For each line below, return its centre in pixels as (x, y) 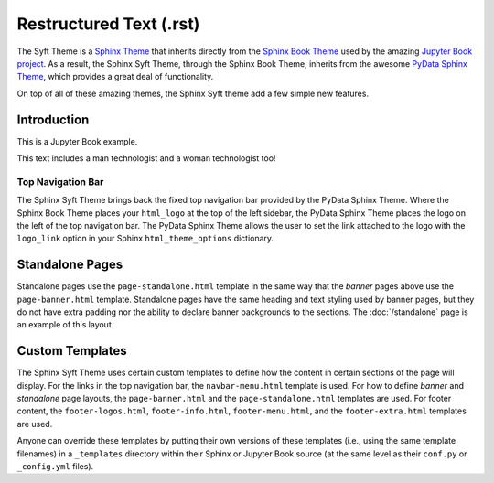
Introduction (53, 119)
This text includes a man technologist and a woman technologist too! (146, 158)
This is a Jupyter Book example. (77, 141)
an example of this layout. (65, 325)
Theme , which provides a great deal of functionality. (115, 77)
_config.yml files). (55, 467)
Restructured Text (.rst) (108, 24)
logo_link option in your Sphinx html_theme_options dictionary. (145, 239)
